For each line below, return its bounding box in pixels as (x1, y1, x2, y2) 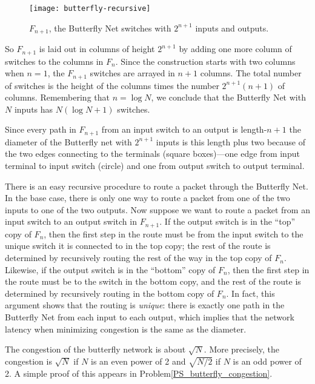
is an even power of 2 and (91, 354, 186, 367)
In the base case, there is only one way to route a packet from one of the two (5, 191, 290, 204)
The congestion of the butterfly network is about (5, 343, 186, 356)
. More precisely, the (204, 343, 280, 356)
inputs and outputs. (195, 21, 269, 34)
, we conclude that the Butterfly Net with (151, 91, 306, 104)
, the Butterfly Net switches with (48, 21, 171, 34)
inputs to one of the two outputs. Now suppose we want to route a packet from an (5, 203, 310, 216)
